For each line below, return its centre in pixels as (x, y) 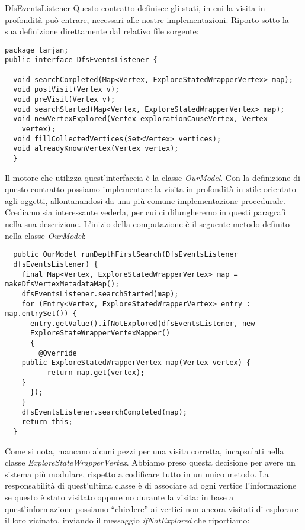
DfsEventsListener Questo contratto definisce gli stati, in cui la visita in (135, 8)
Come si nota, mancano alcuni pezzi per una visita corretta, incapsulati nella (145, 450)
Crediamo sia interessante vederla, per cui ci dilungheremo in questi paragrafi (145, 212)
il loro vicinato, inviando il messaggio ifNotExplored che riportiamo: (127, 520)
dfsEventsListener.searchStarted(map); (100, 294)
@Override (58, 353)
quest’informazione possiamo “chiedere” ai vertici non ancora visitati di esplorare (152, 508)
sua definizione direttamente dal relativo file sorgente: (102, 31)
